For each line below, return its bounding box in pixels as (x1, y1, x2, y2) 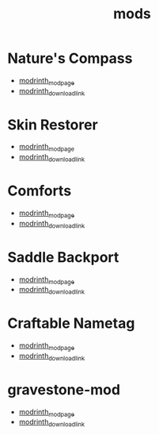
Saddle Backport (7, 248, 119, 266)
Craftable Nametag (7, 314, 135, 333)
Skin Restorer (7, 116, 98, 133)
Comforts (7, 182, 72, 200)
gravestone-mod (7, 380, 120, 398)
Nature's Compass (7, 49, 133, 67)
